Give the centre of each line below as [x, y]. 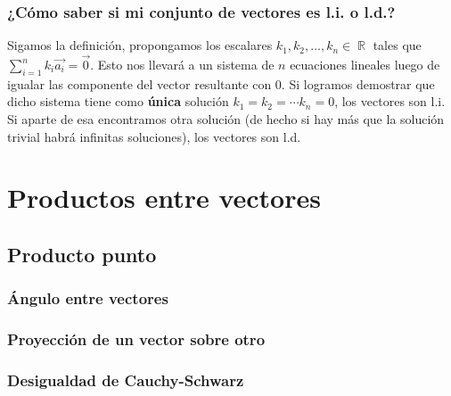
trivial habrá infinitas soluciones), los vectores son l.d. [154, 136]
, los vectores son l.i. [390, 101]
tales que [397, 45]
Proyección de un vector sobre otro [136, 339]
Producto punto [82, 254]
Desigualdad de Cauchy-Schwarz [126, 379]
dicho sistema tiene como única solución [118, 101]
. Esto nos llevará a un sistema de [182, 65]
